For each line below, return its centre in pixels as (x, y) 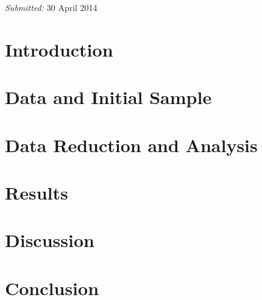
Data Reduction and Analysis (131, 145)
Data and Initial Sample (108, 97)
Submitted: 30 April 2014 (51, 7)
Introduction (59, 49)
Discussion (50, 240)
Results (37, 192)
